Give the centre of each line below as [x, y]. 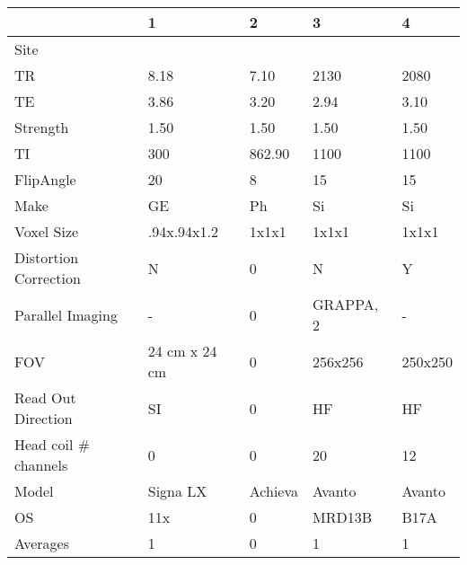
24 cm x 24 [182, 351]
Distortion [47, 257]
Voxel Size [47, 231]
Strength [42, 127]
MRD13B [343, 517]
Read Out [45, 397]
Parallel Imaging [66, 314]
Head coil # [52, 444]
